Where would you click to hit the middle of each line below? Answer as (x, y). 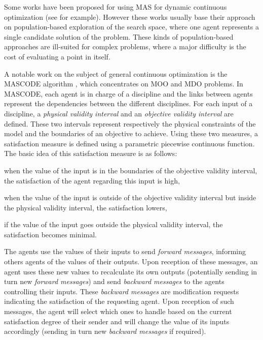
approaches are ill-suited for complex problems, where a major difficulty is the (125, 47)
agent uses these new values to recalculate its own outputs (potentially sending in (131, 271)
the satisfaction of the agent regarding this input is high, (92, 180)
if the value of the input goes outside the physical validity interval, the (114, 224)
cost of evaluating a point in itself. (57, 56)
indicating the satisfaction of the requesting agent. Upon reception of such (119, 301)
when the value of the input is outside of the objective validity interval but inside (130, 197)
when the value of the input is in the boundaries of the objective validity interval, (131, 170)
